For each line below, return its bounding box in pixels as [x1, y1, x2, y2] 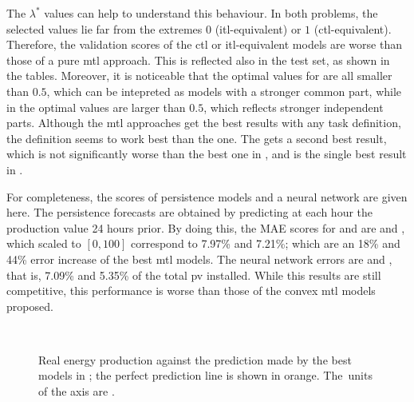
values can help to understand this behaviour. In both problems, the [44, 5, 378, 21]
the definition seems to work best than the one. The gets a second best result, [6, 129, 387, 146]
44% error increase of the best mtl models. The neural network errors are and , [6, 250, 392, 267]
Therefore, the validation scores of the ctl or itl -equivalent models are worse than [6, 36, 402, 53]
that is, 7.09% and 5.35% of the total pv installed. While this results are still [6, 266, 381, 283]
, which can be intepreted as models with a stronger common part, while [46, 82, 402, 99]
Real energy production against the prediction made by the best [38, 351, 352, 368]
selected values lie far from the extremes [6, 20, 203, 37]
